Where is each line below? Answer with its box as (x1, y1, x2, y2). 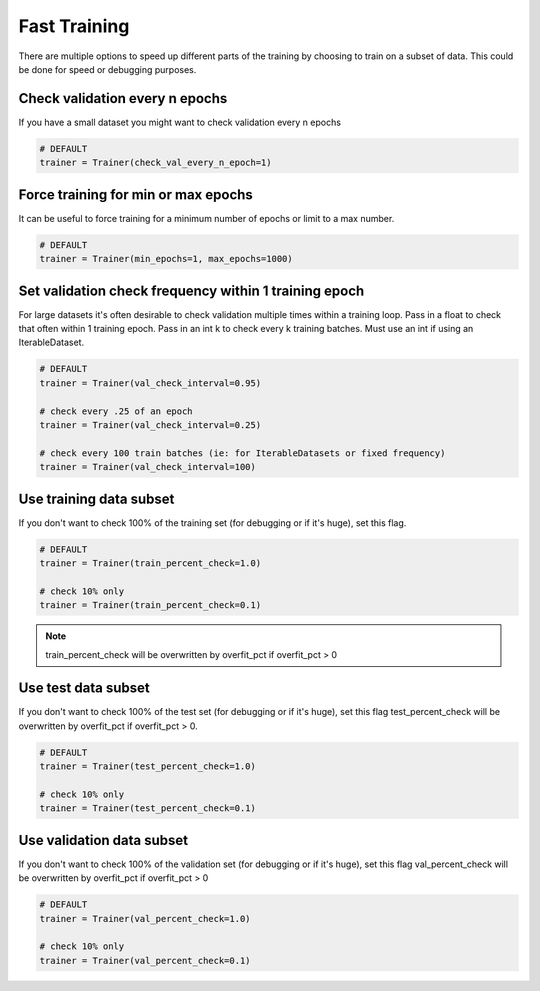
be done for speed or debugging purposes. (18, 63, 197, 75)
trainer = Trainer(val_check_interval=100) (39, 461, 257, 473)
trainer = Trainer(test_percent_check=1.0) (39, 761, 257, 772)
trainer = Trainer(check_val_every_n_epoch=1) (39, 157, 272, 169)
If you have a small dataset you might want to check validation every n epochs (18, 116, 342, 128)
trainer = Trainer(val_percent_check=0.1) (39, 955, 251, 966)
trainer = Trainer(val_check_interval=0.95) (39, 377, 262, 389)
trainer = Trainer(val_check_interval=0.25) (39, 419, 262, 430)
